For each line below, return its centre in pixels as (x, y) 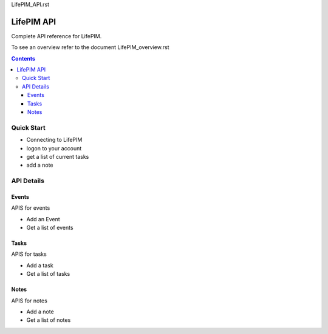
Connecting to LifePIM (54, 140)
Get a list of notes (49, 320)
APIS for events (31, 208)
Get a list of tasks (48, 274)
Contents (23, 58)
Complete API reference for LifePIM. (56, 36)
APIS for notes (29, 301)
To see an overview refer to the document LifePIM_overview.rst (90, 47)
